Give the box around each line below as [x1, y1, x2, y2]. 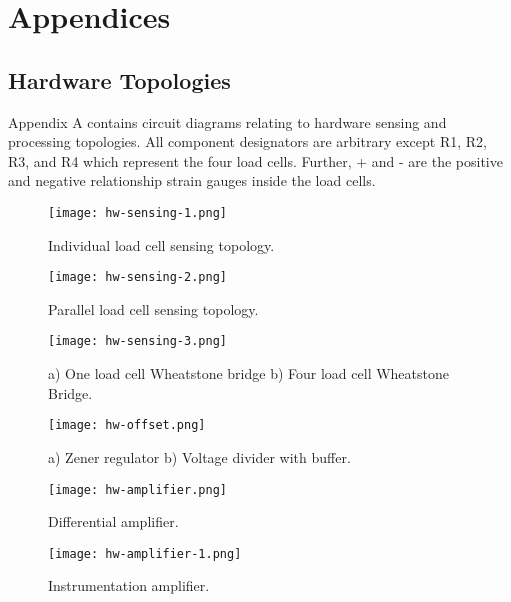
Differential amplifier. [48, 511, 179, 532]
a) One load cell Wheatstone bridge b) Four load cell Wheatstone [48, 363, 449, 384]
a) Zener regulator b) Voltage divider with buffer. [48, 446, 351, 467]
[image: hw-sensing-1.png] [48, 205, 227, 220]
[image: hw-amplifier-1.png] [48, 546, 242, 561]
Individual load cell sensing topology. [48, 234, 275, 255]
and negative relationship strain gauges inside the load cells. [8, 170, 376, 191]
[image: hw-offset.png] [48, 418, 206, 433]
